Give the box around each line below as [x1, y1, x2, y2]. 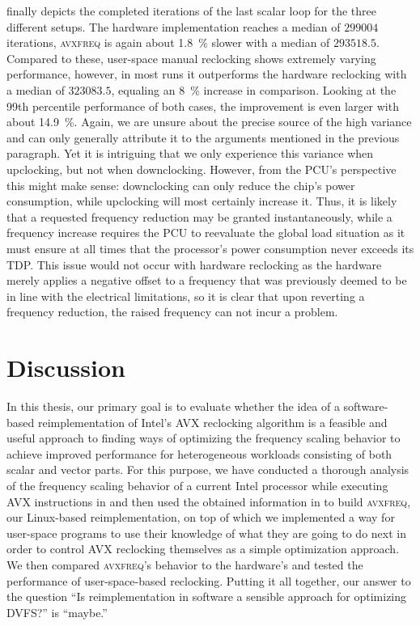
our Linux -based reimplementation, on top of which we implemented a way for [6, 509, 395, 526]
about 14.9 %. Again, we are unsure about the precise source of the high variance [6, 113, 412, 130]
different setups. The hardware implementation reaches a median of [6, 18, 341, 35]
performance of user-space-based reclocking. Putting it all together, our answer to [6, 572, 411, 589]
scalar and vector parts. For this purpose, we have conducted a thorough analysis [6, 461, 409, 478]
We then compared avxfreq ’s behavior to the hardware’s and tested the [6, 556, 363, 573]
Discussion [6, 351, 125, 384]
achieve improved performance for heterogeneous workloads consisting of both [6, 445, 392, 462]
